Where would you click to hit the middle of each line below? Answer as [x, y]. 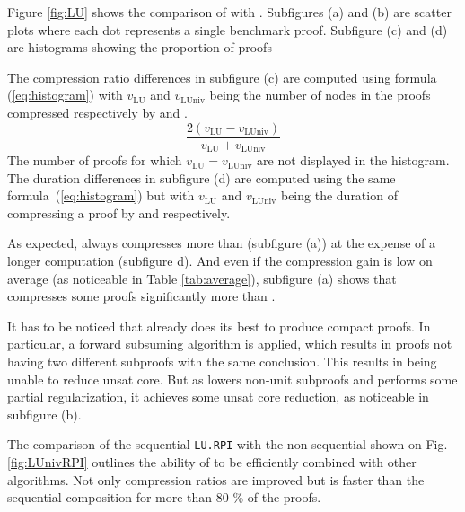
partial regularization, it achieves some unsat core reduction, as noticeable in [218, 397]
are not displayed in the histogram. [353, 160]
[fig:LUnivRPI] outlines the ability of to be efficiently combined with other [212, 462]
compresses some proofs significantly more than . [141, 296]
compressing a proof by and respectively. [119, 212]
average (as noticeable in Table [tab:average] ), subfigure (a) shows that [202, 278]
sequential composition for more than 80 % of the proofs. [164, 497]
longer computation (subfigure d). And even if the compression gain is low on [220, 261]
